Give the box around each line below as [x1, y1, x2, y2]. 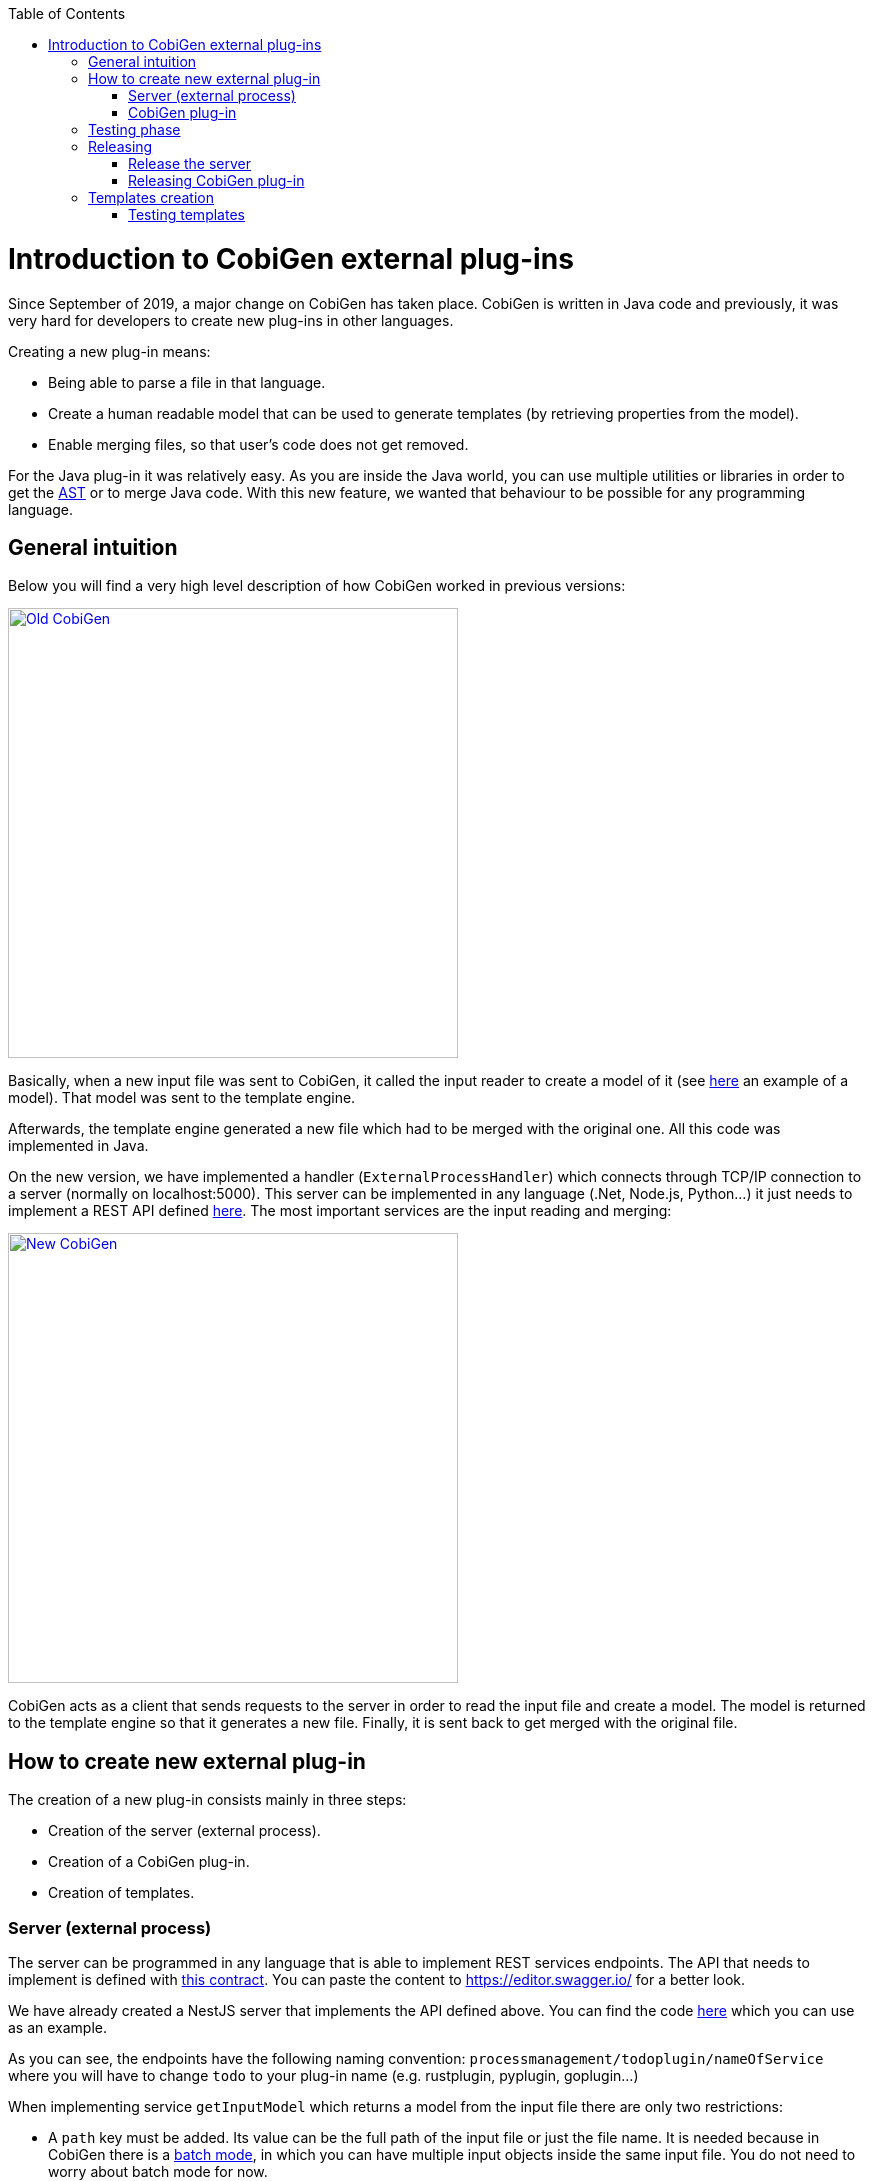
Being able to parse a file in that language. [48, 373, 326, 391]
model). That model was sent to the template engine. [8, 1089, 356, 1107]
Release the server [128, 155, 252, 172]
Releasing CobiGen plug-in [128, 172, 305, 189]
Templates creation [88, 189, 214, 206]
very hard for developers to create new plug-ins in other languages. [8, 311, 454, 329]
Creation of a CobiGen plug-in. [48, 1853, 250, 1871]
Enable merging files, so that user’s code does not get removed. [48, 435, 469, 453]
